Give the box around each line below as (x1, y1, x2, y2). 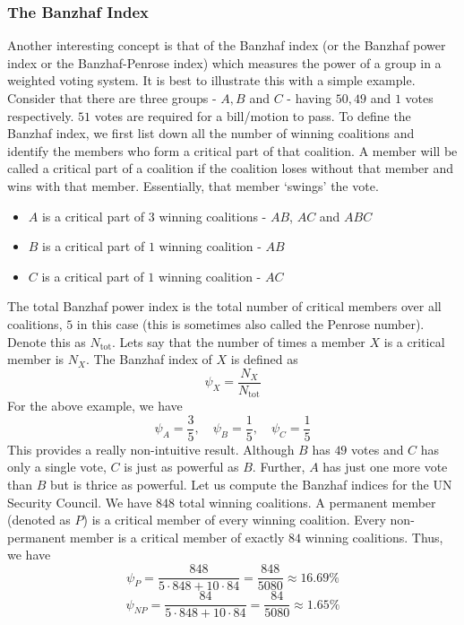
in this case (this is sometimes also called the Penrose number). (76, 314, 425, 333)
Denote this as (7, 332, 86, 351)
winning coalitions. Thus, (305, 527, 443, 546)
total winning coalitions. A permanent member (178, 492, 436, 511)
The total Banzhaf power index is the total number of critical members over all (7, 297, 442, 316)
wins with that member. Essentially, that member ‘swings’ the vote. (7, 176, 379, 195)
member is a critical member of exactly (70, 527, 285, 546)
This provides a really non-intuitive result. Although (7, 439, 295, 458)
